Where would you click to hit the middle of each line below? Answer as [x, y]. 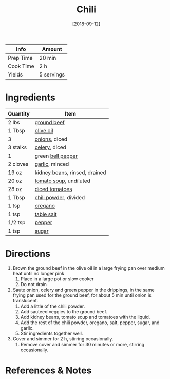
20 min [48, 58]
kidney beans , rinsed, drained [70, 172]
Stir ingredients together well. [52, 333]
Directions [28, 254]
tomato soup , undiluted [63, 181]
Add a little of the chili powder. [53, 306]
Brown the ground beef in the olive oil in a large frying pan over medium [89, 268]
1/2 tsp [17, 222]
